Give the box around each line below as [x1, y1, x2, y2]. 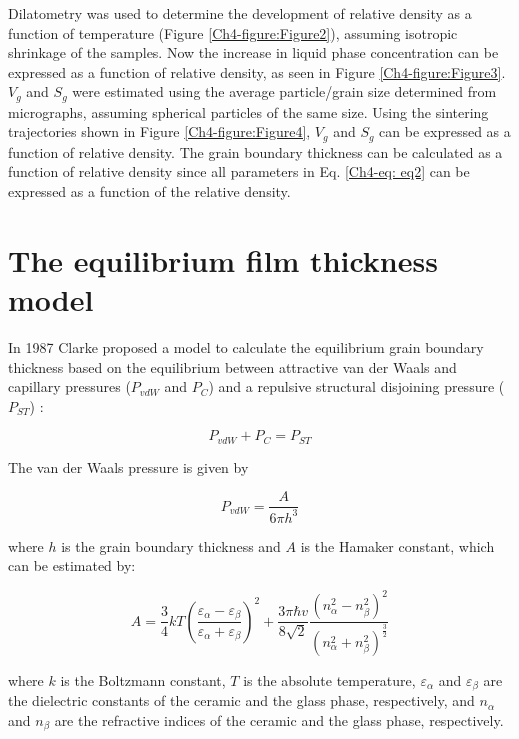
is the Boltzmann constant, [60, 669, 226, 690]
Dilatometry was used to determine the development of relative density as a [8, 3, 472, 23]
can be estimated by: [8, 555, 136, 576]
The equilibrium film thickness [8, 239, 438, 280]
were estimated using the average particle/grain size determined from [72, 81, 497, 102]
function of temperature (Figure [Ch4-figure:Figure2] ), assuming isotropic [8, 22, 458, 43]
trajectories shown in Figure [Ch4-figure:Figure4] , [8, 121, 311, 142]
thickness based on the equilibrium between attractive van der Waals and [8, 356, 457, 377]
